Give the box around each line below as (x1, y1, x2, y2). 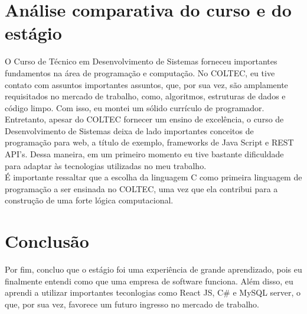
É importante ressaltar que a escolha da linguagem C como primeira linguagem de (5, 171, 302, 183)
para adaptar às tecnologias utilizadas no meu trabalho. (5, 159, 207, 171)
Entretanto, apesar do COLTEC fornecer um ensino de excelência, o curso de (5, 113, 284, 125)
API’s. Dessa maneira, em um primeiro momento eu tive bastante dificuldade (5, 148, 284, 160)
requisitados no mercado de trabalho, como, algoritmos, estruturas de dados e (5, 90, 286, 102)
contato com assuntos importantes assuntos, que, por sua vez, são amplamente (5, 78, 288, 90)
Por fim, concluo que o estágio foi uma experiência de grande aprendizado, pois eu (5, 263, 302, 276)
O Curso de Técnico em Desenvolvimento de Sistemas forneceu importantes (5, 55, 277, 67)
